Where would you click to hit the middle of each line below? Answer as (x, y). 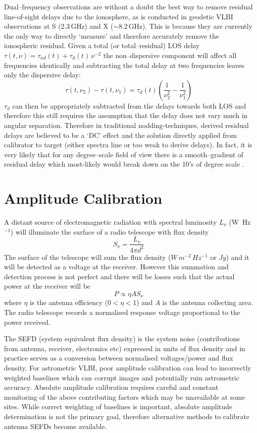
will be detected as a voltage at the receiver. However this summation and (116, 267)
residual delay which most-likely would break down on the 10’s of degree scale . (124, 164)
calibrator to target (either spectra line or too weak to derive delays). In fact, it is (128, 145)
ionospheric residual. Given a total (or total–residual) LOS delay (102, 45)
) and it (238, 257)
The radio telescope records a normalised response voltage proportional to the (122, 312)
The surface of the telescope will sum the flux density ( (88, 257)
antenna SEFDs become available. (55, 426)
